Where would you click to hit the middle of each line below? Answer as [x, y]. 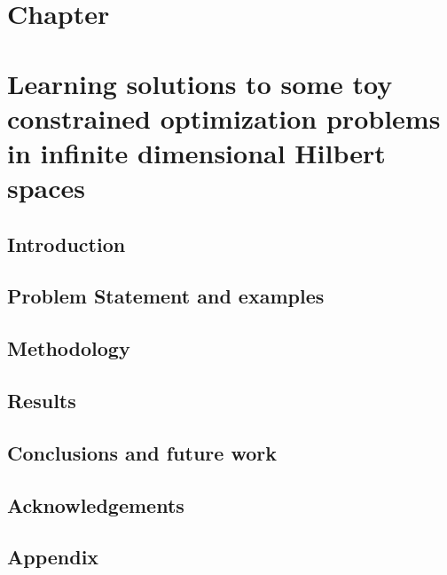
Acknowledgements [96, 504]
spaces [47, 188]
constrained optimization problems [224, 118]
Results [42, 401]
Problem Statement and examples [166, 296]
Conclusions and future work [142, 452]
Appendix [53, 557]
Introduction [67, 244]
